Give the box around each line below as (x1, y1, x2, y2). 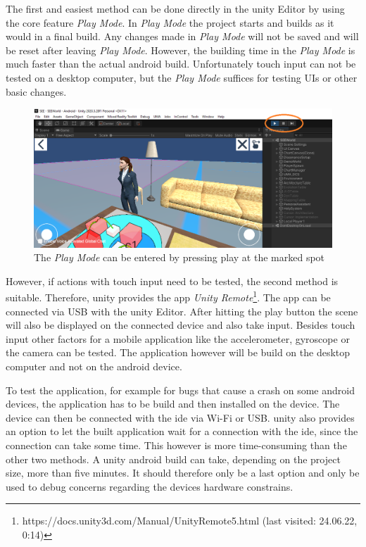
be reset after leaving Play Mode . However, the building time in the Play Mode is (6, 42, 355, 57)
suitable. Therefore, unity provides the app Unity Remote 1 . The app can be (6, 288, 331, 305)
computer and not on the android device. (6, 359, 182, 374)
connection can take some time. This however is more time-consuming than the (6, 438, 347, 453)
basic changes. (6, 84, 67, 99)
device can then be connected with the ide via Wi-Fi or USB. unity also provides (6, 410, 355, 425)
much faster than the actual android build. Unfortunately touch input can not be (6, 56, 356, 71)
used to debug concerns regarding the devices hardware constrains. (6, 479, 294, 493)
